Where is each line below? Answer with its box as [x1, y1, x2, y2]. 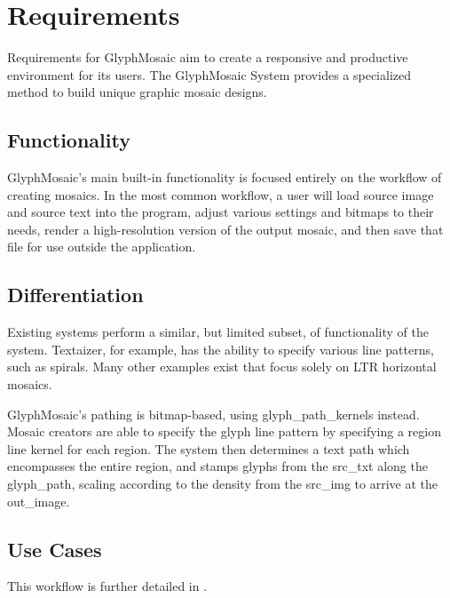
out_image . [7, 491, 70, 510]
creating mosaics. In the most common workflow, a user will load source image [7, 185, 434, 203]
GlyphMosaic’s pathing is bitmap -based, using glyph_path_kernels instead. [7, 404, 420, 423]
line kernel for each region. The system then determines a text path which [7, 439, 410, 458]
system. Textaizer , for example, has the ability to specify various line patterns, [7, 339, 434, 358]
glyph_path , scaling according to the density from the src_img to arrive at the [7, 474, 438, 493]
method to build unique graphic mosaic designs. [7, 83, 267, 101]
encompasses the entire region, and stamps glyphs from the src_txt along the [7, 457, 428, 475]
